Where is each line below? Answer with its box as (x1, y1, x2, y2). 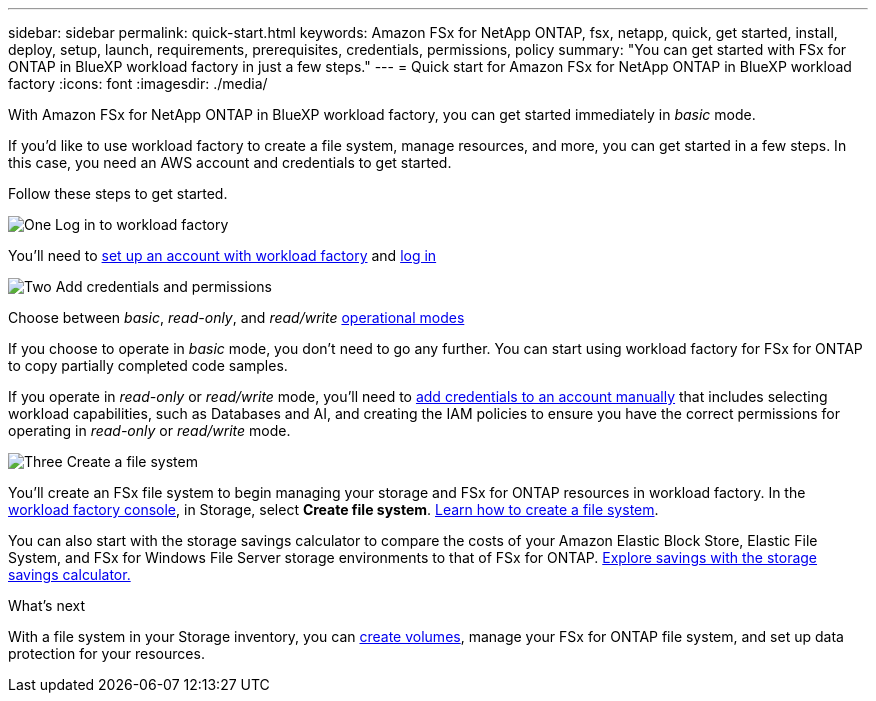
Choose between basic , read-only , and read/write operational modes (8, 309, 465, 326)
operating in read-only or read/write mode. (8, 422, 291, 439)
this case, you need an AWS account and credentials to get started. (8, 154, 452, 171)
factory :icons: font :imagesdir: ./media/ (8, 75, 268, 92)
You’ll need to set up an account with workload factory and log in (8, 247, 437, 264)
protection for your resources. (8, 645, 205, 662)
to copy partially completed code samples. (8, 357, 288, 374)
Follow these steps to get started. (8, 185, 228, 202)
